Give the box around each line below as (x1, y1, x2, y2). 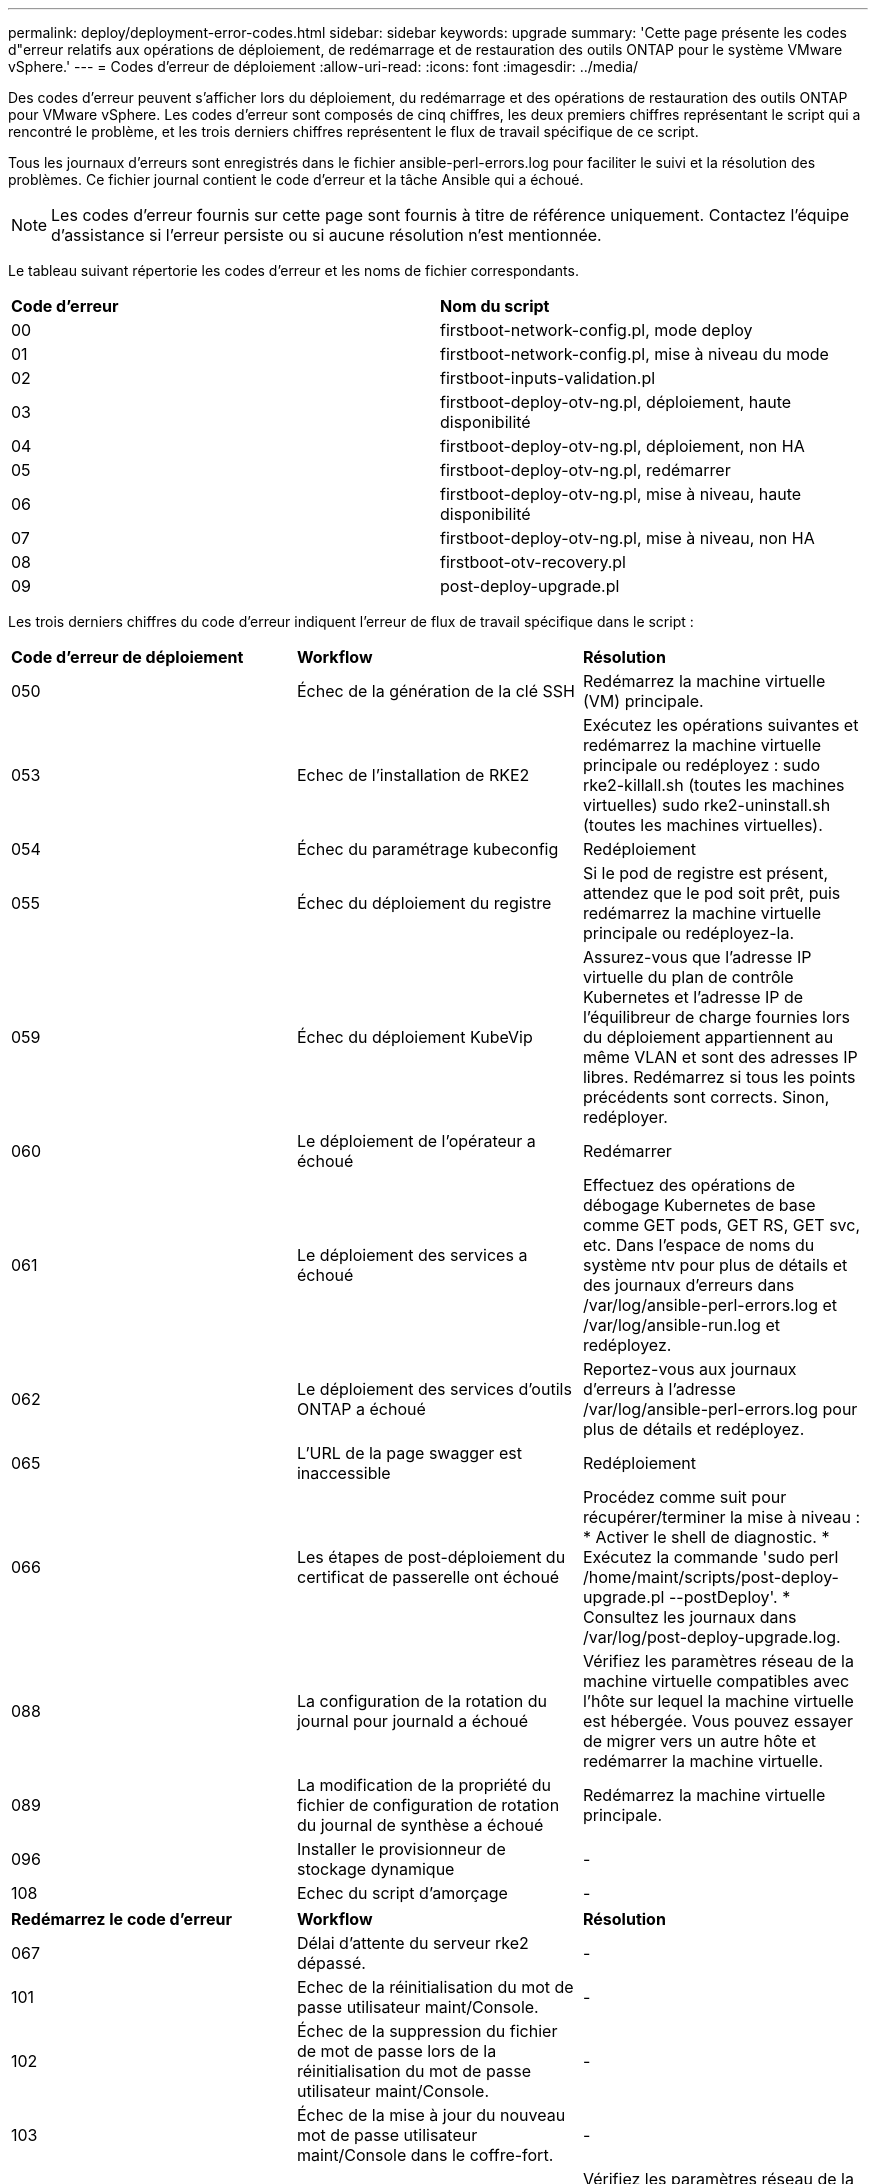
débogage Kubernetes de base (582, 1195, 816, 1215)
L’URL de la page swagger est (296, 1443, 522, 1463)
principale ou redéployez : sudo (582, 755, 821, 775)
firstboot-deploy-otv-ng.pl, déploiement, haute (440, 392, 792, 412)
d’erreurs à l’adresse (582, 1379, 736, 1399)
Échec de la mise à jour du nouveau (296, 2105, 566, 2125)
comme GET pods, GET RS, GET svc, (582, 1215, 860, 1235)
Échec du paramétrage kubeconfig (296, 839, 559, 859)
